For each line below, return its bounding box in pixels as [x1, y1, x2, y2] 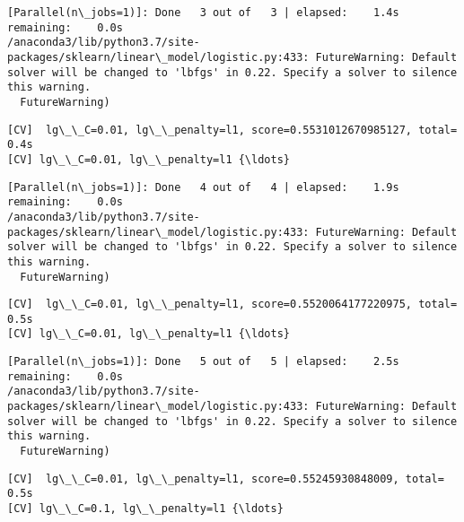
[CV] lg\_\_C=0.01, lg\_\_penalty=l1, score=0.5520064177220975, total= [7, 298, 458, 311]
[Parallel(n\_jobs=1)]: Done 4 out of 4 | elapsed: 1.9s [7, 180, 399, 194]
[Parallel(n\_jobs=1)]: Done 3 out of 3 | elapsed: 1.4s [7, 6, 399, 19]
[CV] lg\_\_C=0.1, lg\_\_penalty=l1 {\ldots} [7, 502, 284, 516]
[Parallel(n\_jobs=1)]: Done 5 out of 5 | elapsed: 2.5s [7, 355, 399, 369]
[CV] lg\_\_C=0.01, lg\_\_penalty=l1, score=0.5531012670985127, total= [7, 123, 458, 136]
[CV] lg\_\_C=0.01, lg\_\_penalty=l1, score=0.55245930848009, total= [7, 472, 444, 485]
